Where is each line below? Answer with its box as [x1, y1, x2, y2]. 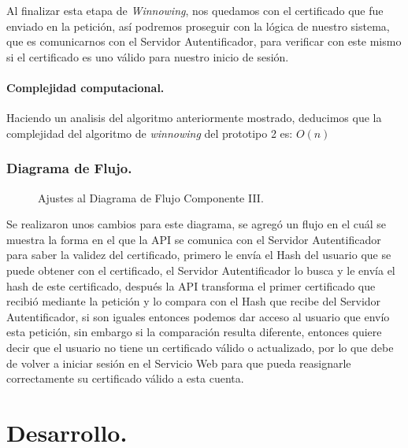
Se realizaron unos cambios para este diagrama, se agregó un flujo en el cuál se [6, 216, 386, 232]
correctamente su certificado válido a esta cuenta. [6, 370, 244, 387]
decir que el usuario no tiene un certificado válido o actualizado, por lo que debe [6, 339, 394, 355]
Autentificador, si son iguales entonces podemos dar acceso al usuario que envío [6, 308, 390, 324]
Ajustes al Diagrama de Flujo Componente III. [38, 189, 264, 205]
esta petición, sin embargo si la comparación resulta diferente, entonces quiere [6, 324, 382, 340]
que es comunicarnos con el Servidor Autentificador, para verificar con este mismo [6, 33, 402, 50]
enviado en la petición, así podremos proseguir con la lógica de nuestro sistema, [6, 17, 390, 34]
